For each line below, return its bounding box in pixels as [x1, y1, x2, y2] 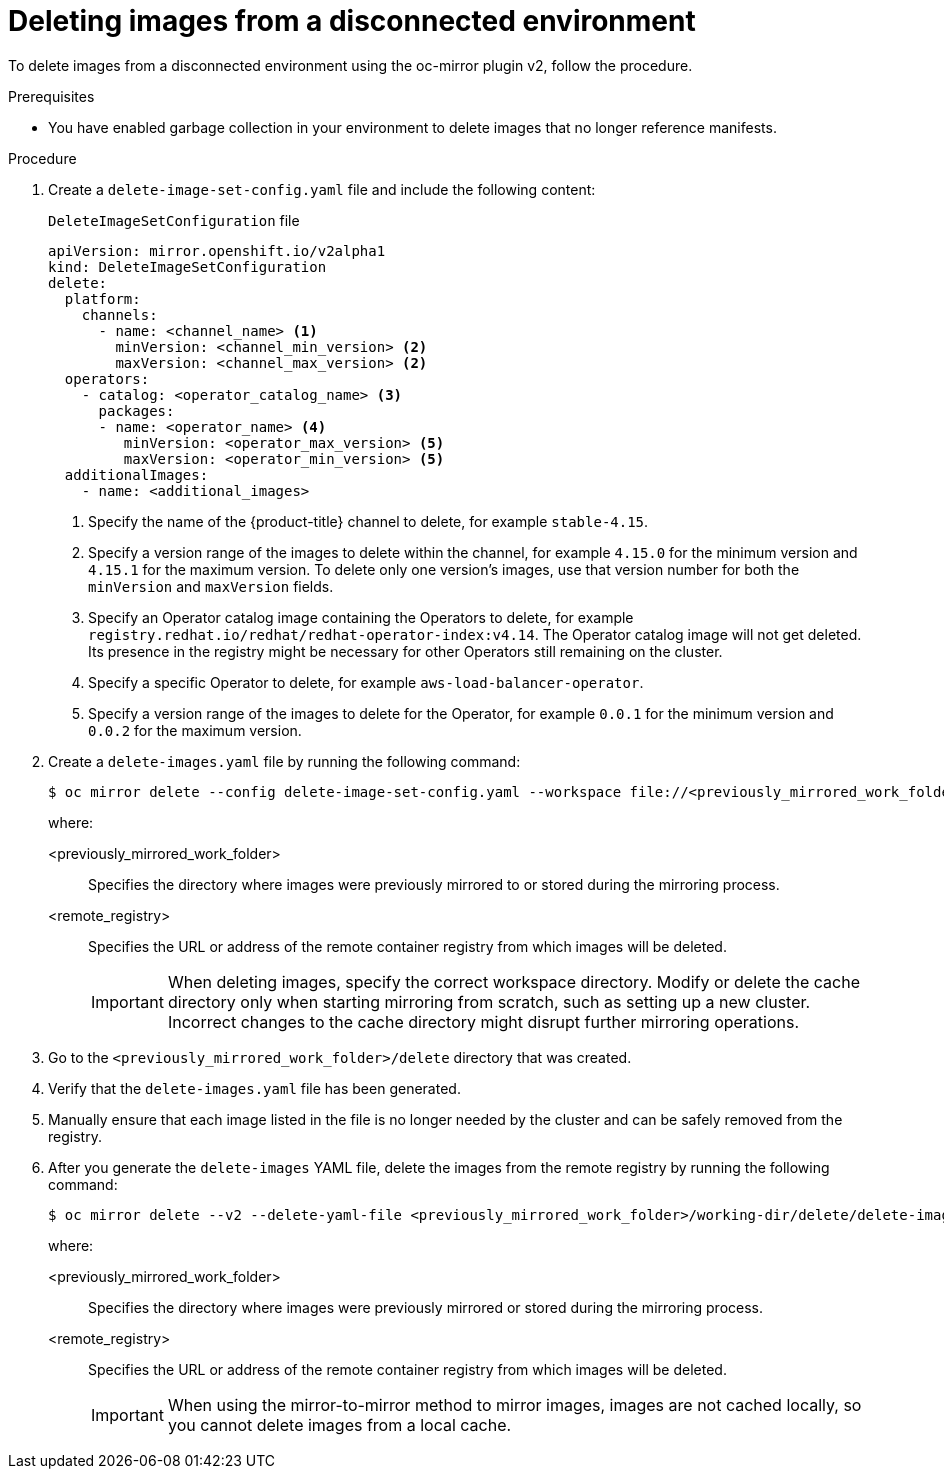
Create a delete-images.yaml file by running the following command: [48, 752, 521, 770]
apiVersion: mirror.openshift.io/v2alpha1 [48, 242, 386, 259]
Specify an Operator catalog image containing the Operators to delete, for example [88, 608, 634, 626]
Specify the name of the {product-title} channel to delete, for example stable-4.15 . [88, 512, 649, 530]
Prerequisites [8, 87, 95, 105]
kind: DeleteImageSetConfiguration [48, 258, 327, 275]
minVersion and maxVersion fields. [88, 577, 334, 595]
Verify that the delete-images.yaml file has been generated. [48, 1079, 461, 1097]
